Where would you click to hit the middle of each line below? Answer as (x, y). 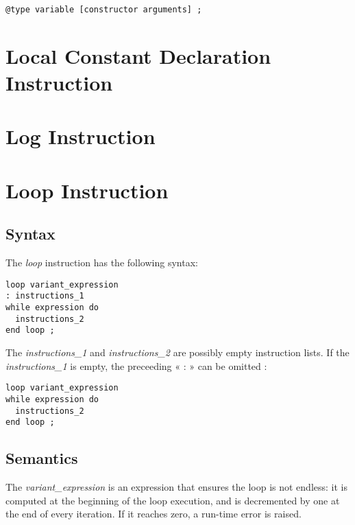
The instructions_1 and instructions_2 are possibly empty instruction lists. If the (177, 352)
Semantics (42, 458)
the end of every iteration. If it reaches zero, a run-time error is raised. (154, 514)
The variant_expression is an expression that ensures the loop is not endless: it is (177, 487)
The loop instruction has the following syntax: (102, 262)
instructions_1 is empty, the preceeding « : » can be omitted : (136, 365)
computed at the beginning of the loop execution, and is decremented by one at (173, 500)
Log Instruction (81, 136)
